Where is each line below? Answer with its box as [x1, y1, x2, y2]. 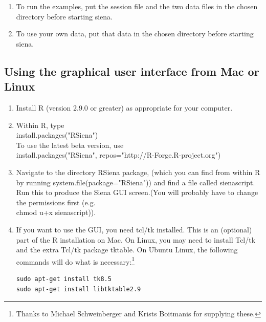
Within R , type [16, 119, 64, 130]
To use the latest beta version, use [16, 139, 124, 150]
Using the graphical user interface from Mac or [4, 63, 259, 79]
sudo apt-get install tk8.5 [16, 275, 112, 283]
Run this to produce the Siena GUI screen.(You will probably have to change [16, 187, 258, 198]
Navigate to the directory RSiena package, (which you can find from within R [16, 166, 260, 177]
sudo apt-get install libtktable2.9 [16, 285, 141, 293]
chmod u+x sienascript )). [16, 207, 96, 218]
